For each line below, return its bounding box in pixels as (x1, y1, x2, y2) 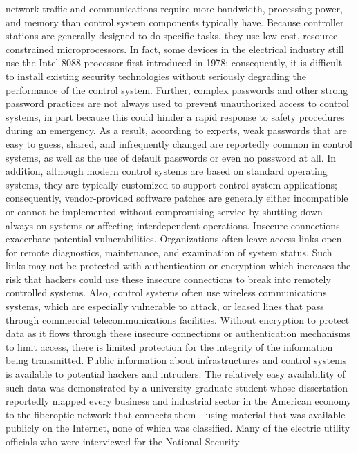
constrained (6, 41, 55, 56)
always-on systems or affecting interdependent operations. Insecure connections (6, 218, 340, 232)
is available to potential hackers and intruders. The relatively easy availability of (6, 367, 346, 381)
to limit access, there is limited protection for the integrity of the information (6, 339, 333, 354)
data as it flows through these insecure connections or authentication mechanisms (6, 326, 350, 340)
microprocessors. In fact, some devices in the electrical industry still (57, 41, 344, 56)
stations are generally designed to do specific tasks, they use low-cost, (6, 28, 300, 43)
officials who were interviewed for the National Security (6, 434, 240, 448)
